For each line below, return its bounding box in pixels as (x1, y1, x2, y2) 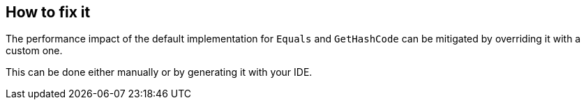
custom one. (6, 45, 63, 57)
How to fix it (6, 3, 91, 21)
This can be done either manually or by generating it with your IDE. (6, 66, 313, 79)
